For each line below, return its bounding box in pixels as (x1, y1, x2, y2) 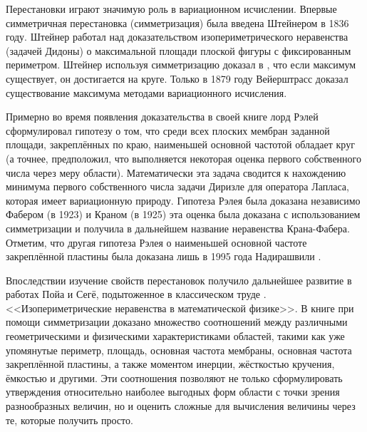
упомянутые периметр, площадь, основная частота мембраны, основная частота (6, 342, 352, 357)
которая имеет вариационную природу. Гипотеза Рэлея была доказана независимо (6, 192, 361, 207)
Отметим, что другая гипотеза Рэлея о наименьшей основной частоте (6, 235, 307, 250)
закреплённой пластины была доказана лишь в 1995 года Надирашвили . (6, 249, 321, 264)
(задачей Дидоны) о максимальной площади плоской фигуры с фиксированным (6, 43, 351, 58)
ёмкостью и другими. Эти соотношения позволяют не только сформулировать (6, 370, 343, 385)
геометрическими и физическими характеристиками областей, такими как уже (6, 329, 345, 344)
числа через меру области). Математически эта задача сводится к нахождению (6, 165, 346, 180)
